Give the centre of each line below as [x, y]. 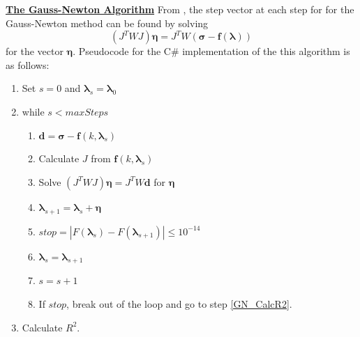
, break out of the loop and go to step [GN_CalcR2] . [179, 303]
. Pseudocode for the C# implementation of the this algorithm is [211, 51]
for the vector [35, 51]
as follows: [28, 64]
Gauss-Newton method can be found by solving [107, 23]
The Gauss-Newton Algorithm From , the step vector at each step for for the [180, 9]
